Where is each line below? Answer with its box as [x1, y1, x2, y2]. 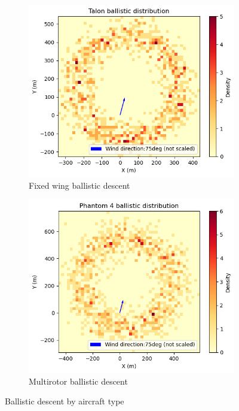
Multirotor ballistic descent [29, 374, 128, 387]
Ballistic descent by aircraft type [5, 395, 124, 407]
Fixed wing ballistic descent [29, 179, 130, 191]
